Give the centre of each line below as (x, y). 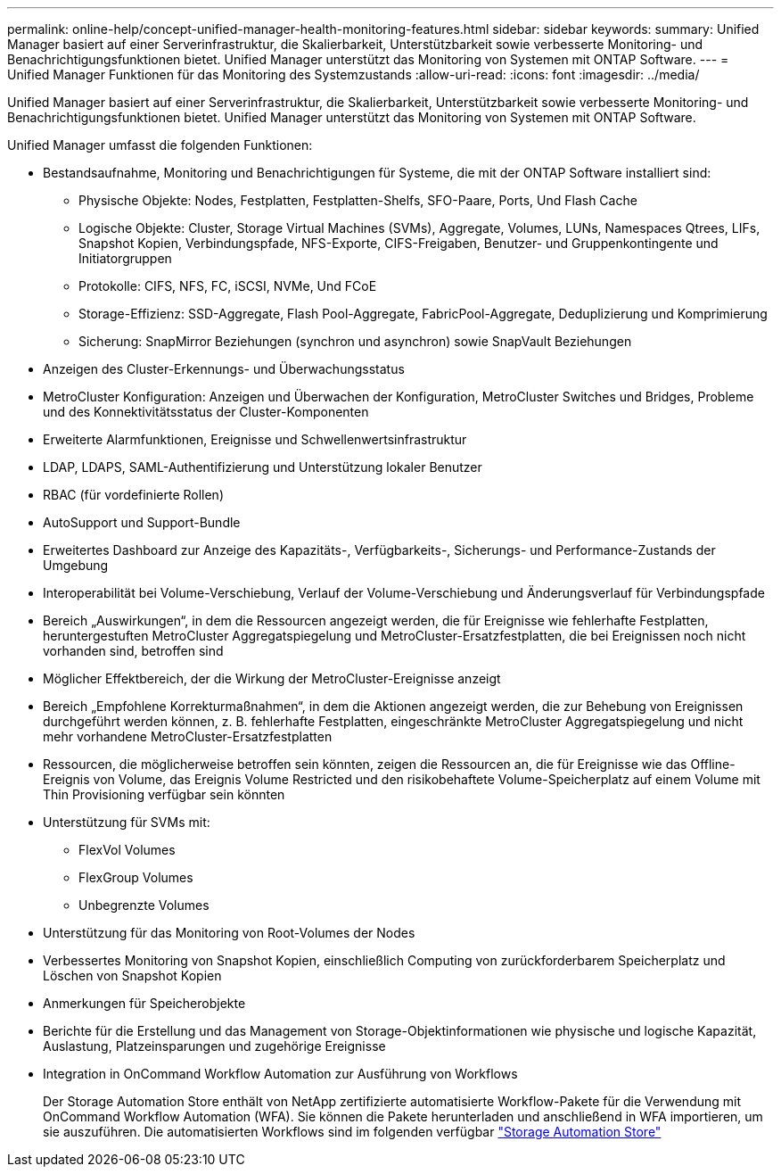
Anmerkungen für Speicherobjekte (144, 1003)
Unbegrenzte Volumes (144, 905)
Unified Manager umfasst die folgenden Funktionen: (160, 145)
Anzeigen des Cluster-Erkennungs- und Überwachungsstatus (224, 369)
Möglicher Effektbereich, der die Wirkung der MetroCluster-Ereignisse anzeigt (272, 678)
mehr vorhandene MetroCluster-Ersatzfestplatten (188, 736)
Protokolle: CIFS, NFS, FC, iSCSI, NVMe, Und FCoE (228, 286)
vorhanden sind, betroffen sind (133, 651)
